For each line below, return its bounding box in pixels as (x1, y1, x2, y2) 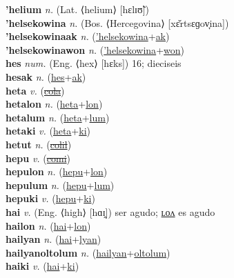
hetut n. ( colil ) (6, 137, 72, 151)
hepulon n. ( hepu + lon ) (6, 164, 108, 179)
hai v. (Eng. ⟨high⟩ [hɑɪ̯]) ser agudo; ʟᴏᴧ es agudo (6, 204, 215, 219)
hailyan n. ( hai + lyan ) (6, 232, 101, 246)
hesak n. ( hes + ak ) (6, 69, 86, 83)
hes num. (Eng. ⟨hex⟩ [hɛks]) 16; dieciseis (6, 56, 182, 70)
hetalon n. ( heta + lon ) (6, 97, 103, 111)
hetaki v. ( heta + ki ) (6, 123, 91, 138)
